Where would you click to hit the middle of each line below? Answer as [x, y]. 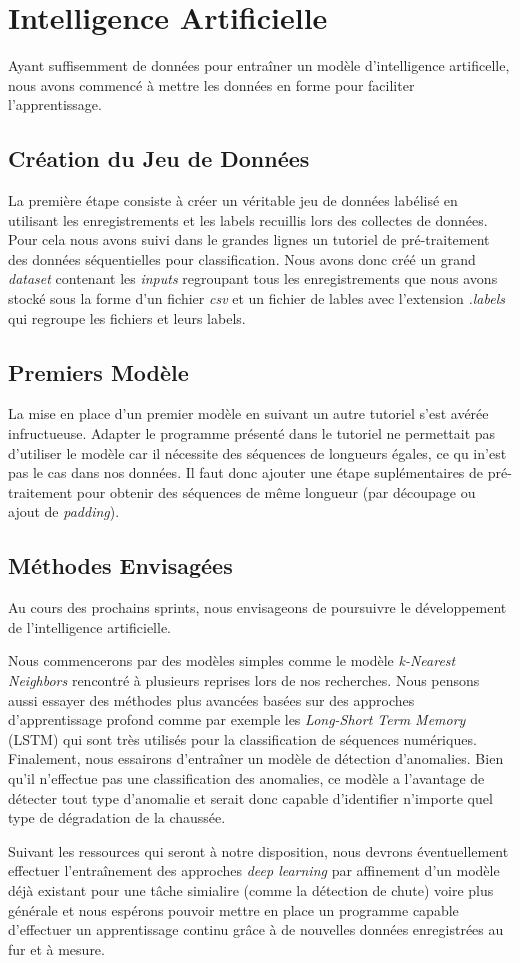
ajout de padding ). [64, 511]
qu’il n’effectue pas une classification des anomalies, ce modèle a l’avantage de [246, 777]
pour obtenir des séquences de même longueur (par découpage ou [276, 491]
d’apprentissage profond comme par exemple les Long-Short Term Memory [237, 719]
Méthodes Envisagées [120, 565]
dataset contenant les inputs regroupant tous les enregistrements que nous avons [253, 278]
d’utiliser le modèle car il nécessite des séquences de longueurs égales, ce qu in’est [257, 452]
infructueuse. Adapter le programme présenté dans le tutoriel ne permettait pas [252, 433]
